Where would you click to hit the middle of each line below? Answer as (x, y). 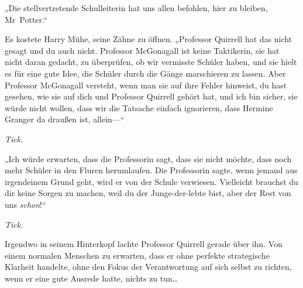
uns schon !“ (25, 204)
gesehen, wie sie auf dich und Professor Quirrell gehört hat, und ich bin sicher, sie (151, 96)
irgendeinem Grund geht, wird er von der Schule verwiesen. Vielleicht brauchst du (151, 181)
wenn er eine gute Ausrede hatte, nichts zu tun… (92, 278)
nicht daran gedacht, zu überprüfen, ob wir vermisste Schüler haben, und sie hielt (151, 62)
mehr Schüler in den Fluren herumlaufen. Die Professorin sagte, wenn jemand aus (151, 170)
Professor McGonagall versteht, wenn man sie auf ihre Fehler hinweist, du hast (146, 85)
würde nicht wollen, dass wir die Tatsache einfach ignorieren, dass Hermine (139, 107)
